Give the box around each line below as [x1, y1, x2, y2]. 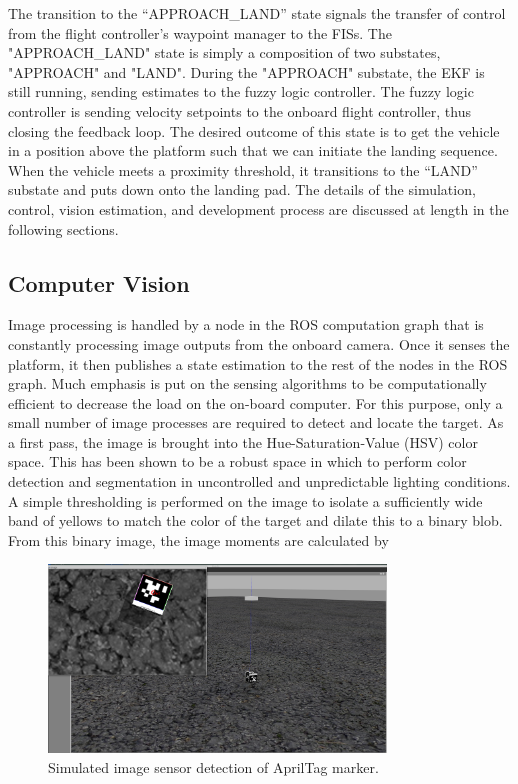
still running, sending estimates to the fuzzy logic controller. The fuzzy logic [8, 81, 474, 102]
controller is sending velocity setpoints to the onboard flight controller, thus [8, 100, 471, 121]
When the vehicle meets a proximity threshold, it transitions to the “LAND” [8, 159, 478, 180]
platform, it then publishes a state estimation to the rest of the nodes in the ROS [8, 353, 508, 374]
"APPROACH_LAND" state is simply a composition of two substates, [8, 42, 441, 63]
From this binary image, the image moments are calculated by [8, 529, 389, 550]
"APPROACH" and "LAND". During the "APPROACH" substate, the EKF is [8, 61, 485, 82]
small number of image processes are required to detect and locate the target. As [8, 412, 504, 433]
